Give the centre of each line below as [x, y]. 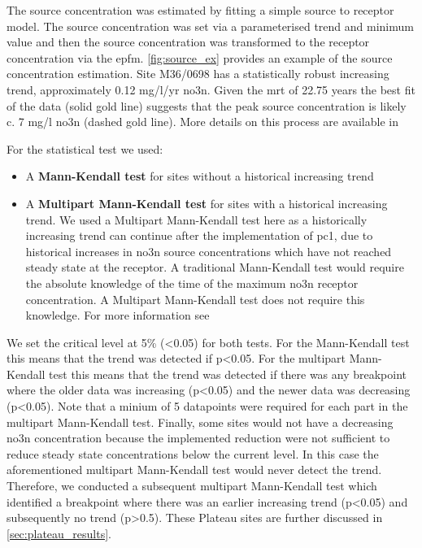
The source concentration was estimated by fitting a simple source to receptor [200, 10]
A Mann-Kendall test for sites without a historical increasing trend [200, 176]
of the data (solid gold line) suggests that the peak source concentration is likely [207, 105]
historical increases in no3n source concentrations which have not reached [209, 251]
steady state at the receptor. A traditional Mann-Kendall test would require [215, 267]
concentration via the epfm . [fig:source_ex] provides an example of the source [200, 57]
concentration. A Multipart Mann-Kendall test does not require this [195, 299]
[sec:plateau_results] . [59, 533]
